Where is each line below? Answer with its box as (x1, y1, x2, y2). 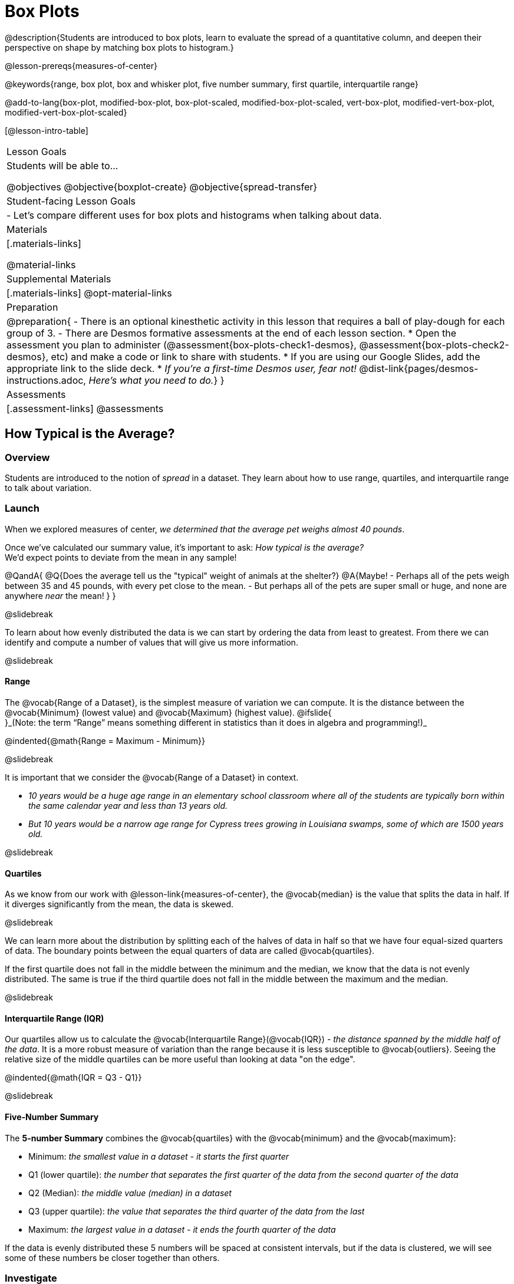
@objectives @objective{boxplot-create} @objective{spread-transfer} (6, 180, 318, 193)
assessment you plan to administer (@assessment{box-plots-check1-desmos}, (6, 338, 357, 351)
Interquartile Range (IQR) (5, 1013, 104, 1023)
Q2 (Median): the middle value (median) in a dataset (28, 1187, 232, 1198)
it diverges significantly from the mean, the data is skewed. (5, 899, 234, 910)
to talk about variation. (5, 482, 91, 493)
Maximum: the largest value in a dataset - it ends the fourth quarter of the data (28, 1224, 336, 1234)
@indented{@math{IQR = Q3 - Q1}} (5, 1072, 142, 1083)
